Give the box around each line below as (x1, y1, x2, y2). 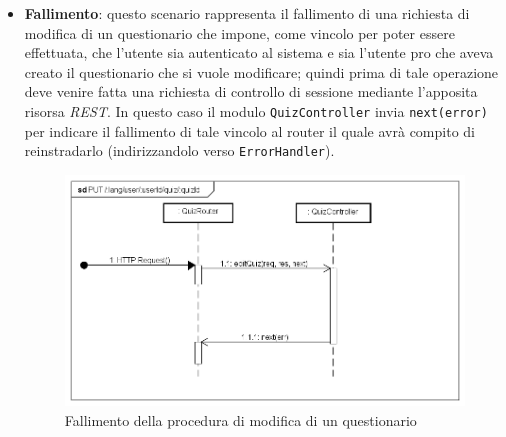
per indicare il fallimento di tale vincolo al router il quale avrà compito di (24, 120, 475, 141)
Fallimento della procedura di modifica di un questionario (64, 410, 417, 431)
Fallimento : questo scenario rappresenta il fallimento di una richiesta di (24, 3, 470, 23)
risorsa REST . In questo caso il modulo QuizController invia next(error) (24, 100, 488, 121)
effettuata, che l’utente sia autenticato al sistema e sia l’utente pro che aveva (24, 42, 494, 63)
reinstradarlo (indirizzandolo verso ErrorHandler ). (24, 140, 335, 161)
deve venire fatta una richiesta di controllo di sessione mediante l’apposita (24, 81, 478, 102)
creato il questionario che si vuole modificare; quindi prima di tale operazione (24, 61, 499, 82)
